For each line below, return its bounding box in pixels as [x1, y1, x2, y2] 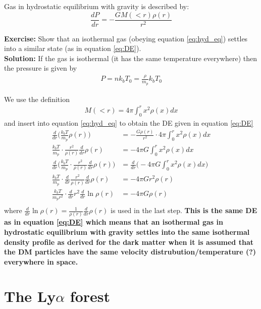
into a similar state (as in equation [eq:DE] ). [4, 43, 141, 54]
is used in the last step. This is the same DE [111, 205, 257, 216]
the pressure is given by [4, 63, 77, 73]
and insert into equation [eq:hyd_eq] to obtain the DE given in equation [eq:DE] [4, 117, 253, 128]
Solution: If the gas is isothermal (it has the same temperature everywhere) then [4, 53, 257, 63]
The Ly [4, 286, 56, 306]
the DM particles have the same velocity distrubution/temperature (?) [4, 246, 256, 257]
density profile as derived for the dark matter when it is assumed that [4, 236, 253, 247]
